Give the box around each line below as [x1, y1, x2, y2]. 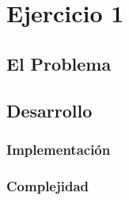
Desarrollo [6, 98, 93, 122]
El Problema [6, 51, 112, 75]
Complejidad [6, 175, 89, 195]
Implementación [6, 139, 111, 159]
